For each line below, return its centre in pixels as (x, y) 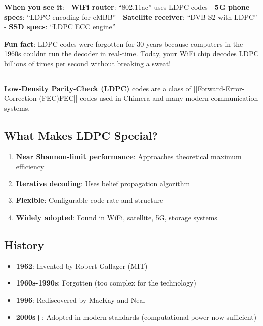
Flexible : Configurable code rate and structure (90, 200)
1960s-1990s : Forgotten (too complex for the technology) (106, 283)
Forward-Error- (221, 88)
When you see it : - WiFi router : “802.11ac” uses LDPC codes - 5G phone (127, 7)
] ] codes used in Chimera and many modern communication (166, 98)
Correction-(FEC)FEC (39, 98)
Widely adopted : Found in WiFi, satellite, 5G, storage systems (117, 217)
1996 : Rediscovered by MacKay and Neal (80, 299)
